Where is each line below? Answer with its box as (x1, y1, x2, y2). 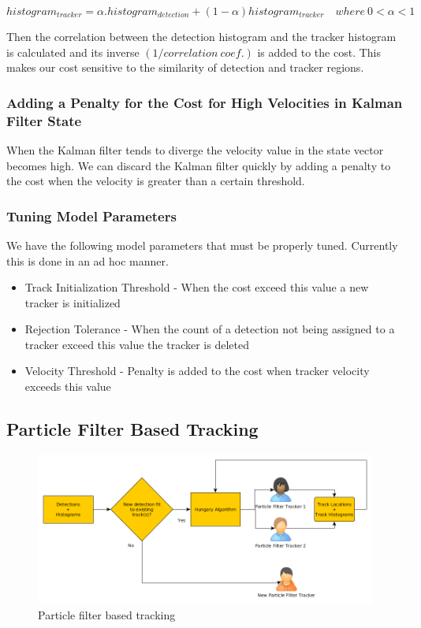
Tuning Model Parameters (6, 206, 177, 225)
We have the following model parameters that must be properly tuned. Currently (6, 236, 398, 253)
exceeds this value (24, 378, 111, 395)
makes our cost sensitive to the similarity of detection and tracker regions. (6, 59, 364, 76)
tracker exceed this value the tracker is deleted (24, 336, 249, 352)
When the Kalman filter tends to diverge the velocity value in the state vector (6, 141, 384, 158)
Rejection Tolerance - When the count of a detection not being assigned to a (24, 321, 395, 337)
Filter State (6, 110, 82, 130)
